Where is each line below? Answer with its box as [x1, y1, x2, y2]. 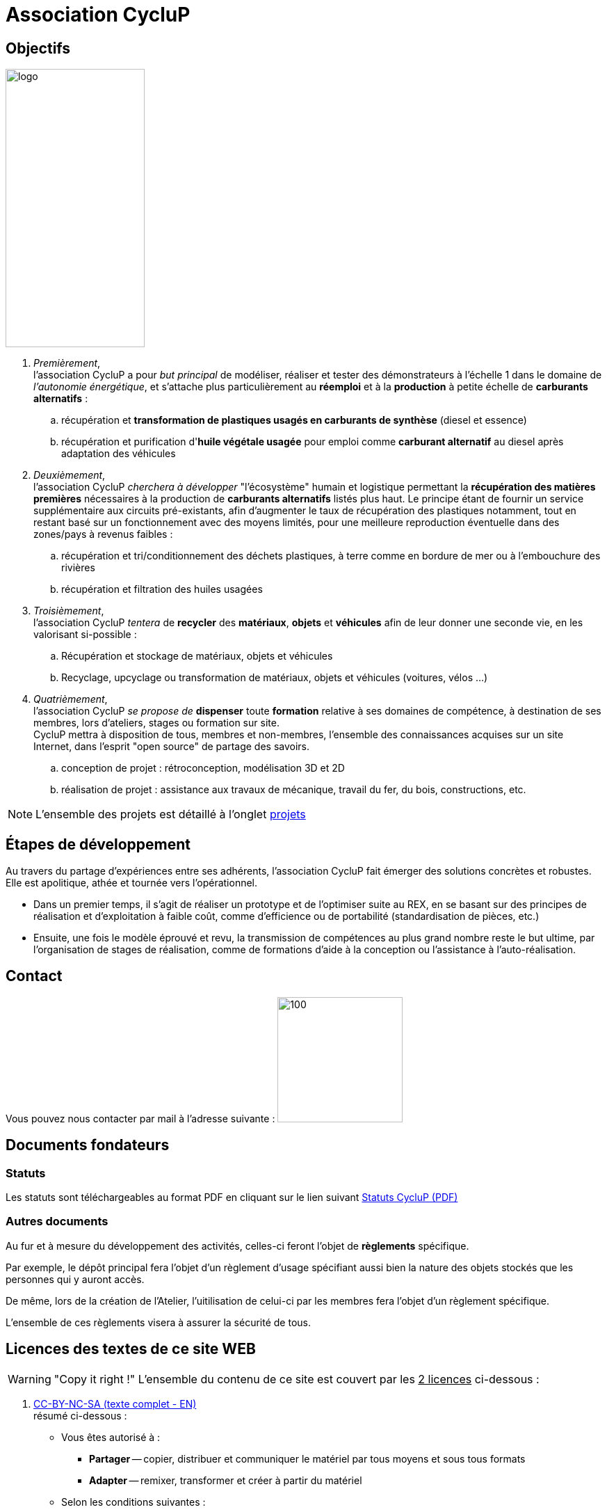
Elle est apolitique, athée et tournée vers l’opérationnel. [6, 877, 258, 889]
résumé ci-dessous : [33, 1409, 127, 1422]
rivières [61, 562, 95, 574]
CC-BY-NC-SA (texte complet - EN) [33, 1397, 197, 1410]
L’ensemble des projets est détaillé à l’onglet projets [35, 807, 306, 822]
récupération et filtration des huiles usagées [61, 583, 263, 596]
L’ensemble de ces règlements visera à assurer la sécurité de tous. [6, 1316, 311, 1328]
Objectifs [6, 39, 71, 57]
